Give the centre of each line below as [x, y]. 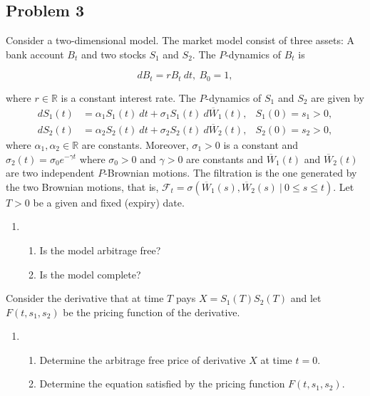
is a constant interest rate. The [128, 97]
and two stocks [113, 54]
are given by [338, 97]
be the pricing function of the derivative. [151, 312]
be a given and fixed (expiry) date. [109, 202]
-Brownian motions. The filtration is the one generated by [231, 173]
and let [306, 298]
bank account [35, 54]
